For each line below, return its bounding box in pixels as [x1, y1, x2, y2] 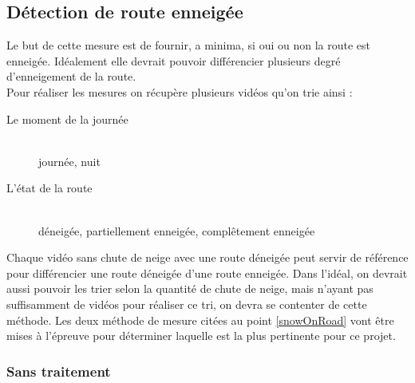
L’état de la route [6, 180, 93, 196]
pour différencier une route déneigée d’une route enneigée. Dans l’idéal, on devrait [6, 264, 408, 281]
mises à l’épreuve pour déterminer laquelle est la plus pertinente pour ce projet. [6, 327, 396, 344]
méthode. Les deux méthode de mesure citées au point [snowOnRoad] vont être [6, 311, 394, 328]
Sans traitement [6, 361, 111, 381]
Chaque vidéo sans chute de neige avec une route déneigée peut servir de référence [6, 249, 409, 266]
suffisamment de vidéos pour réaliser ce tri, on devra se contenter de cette [6, 295, 367, 312]
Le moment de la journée [6, 110, 128, 127]
